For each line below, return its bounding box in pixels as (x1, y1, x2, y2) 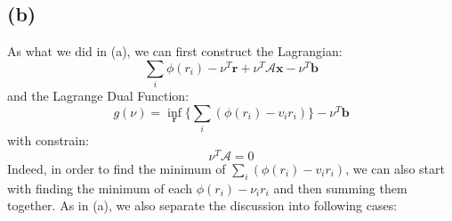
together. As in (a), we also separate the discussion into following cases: (7, 196, 398, 215)
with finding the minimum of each (7, 178, 193, 197)
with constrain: (7, 131, 89, 150)
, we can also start (345, 159, 445, 177)
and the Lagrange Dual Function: (7, 86, 190, 105)
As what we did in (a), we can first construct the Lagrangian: (7, 42, 343, 61)
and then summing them (273, 178, 408, 197)
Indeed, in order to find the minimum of (7, 159, 226, 177)
